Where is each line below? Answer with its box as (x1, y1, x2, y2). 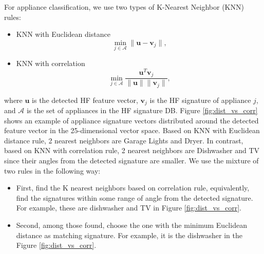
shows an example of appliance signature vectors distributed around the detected (4, 115, 259, 125)
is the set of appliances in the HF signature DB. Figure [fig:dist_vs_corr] (26, 105, 258, 116)
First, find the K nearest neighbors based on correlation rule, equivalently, (16, 182, 250, 193)
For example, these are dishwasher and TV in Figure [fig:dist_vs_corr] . (16, 202, 241, 213)
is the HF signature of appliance (149, 94, 251, 105)
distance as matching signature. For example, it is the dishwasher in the (16, 229, 242, 240)
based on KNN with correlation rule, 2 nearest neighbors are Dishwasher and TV (4, 145, 260, 156)
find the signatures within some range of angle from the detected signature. (16, 192, 253, 203)
